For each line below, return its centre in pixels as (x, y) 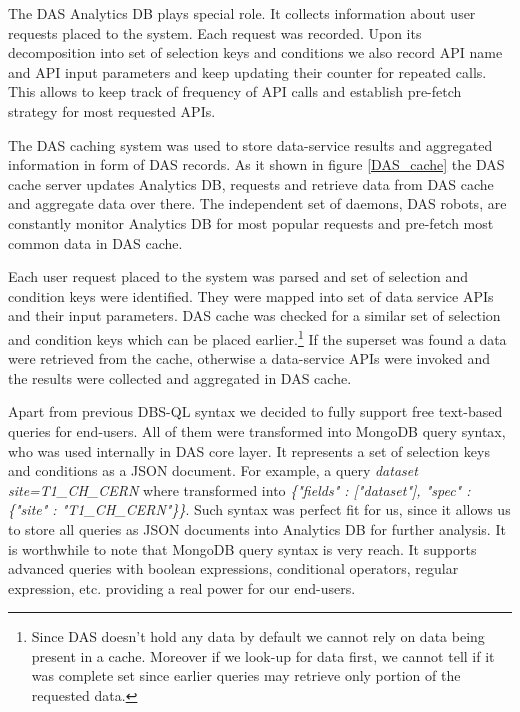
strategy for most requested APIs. (112, 110)
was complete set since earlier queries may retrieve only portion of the (246, 675)
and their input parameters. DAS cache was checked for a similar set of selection (254, 315)
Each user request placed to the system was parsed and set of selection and (238, 276)
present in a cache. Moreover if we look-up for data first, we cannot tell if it (263, 655)
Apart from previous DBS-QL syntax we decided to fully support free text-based (255, 411)
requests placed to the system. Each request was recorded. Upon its (215, 32)
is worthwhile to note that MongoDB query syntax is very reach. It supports (242, 548)
